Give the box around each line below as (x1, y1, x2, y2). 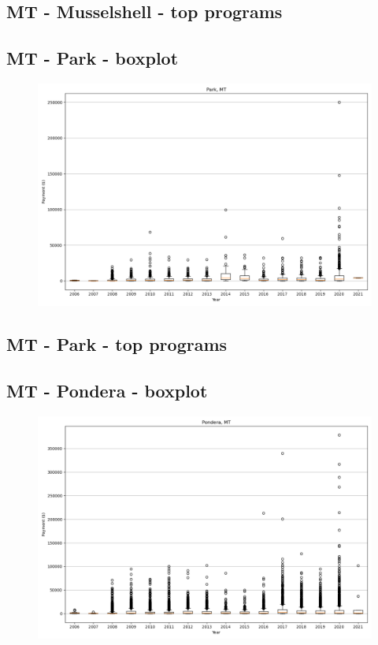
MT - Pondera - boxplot (6, 378, 208, 403)
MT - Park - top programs (6, 332, 228, 356)
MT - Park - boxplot (6, 46, 179, 70)
